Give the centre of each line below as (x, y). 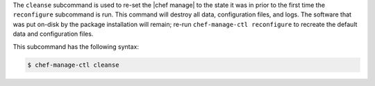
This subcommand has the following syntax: (76, 46)
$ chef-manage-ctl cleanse (73, 65)
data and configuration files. (53, 34)
